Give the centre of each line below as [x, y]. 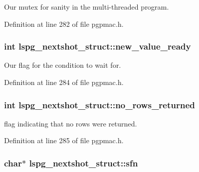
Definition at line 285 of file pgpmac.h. [64, 140]
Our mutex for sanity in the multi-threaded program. [87, 7]
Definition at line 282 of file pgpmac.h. [64, 24]
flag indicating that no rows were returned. [71, 123]
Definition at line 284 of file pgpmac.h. [64, 82]
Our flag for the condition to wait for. [63, 65]
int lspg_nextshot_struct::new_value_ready [97, 46]
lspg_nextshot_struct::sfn [84, 163]
